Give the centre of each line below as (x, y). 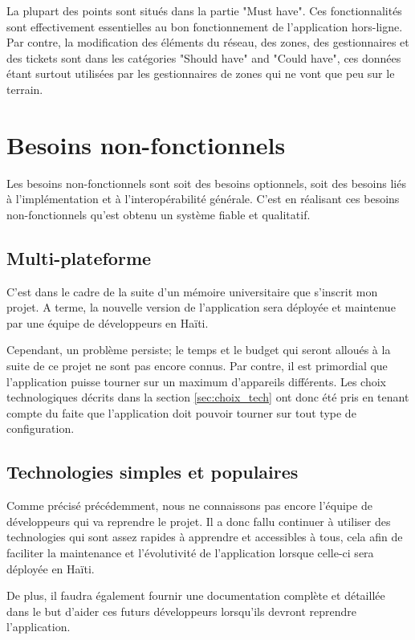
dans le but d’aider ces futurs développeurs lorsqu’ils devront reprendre (181, 611)
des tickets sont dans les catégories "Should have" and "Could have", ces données (204, 57)
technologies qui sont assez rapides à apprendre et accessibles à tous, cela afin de (205, 537)
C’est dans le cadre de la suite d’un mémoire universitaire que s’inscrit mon (192, 291)
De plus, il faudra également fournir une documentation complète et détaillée (196, 595)
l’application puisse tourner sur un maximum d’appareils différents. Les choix (196, 381)
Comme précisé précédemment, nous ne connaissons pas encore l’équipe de (189, 505)
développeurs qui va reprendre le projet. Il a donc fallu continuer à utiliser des (199, 521)
